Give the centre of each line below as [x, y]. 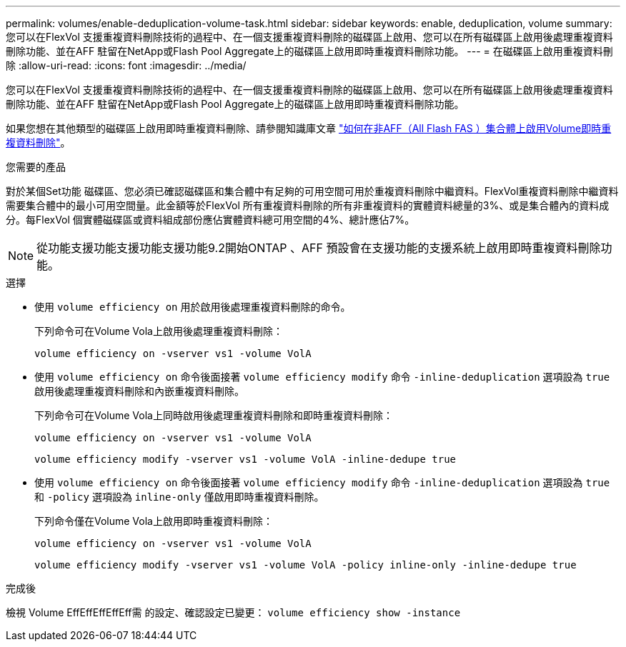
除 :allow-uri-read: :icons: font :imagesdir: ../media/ [126, 65]
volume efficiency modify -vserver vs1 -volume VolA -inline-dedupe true [245, 459]
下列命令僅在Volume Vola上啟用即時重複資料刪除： [154, 521]
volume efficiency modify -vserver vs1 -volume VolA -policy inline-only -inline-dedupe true [305, 565]
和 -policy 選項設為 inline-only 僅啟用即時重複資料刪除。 [179, 497]
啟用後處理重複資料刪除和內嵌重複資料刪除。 [139, 391]
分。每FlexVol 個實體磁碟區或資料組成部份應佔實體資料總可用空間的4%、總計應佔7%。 [210, 220]
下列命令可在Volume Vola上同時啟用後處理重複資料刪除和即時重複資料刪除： [214, 415]
